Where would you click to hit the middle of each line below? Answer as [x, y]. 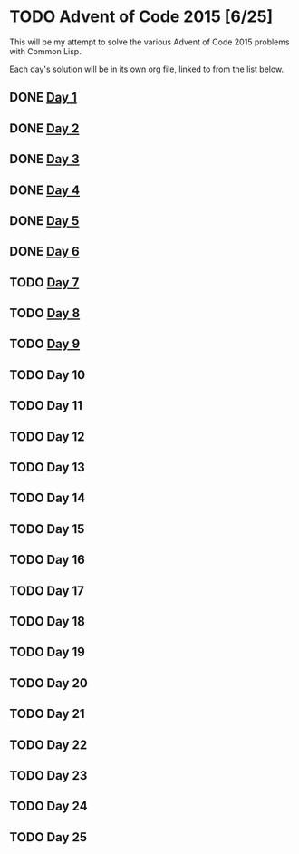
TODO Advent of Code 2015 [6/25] [141, 17]
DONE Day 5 [44, 221]
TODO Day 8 [45, 313]
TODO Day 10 [48, 375]
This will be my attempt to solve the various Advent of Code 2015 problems [149, 42]
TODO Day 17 [47, 591]
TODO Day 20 [48, 683]
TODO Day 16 [48, 560]
